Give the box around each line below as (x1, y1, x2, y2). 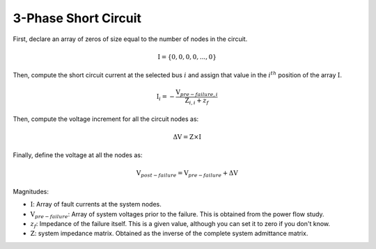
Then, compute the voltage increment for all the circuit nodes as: (13, 115, 199, 123)
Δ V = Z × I (173, 133, 202, 140)
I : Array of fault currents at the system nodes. (30, 200, 162, 209)
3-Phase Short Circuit (13, 10, 142, 26)
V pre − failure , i (175, 88, 219, 98)
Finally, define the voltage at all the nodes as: (13, 151, 143, 159)
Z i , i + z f (185, 97, 209, 106)
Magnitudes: (13, 187, 49, 195)
